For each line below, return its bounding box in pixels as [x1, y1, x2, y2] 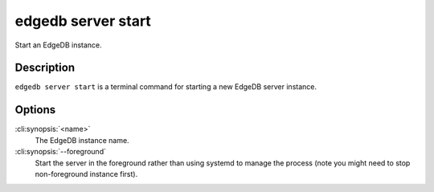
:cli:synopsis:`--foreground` [14, 147, 106, 157]
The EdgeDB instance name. [35, 135, 129, 145]
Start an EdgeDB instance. [14, 40, 102, 50]
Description [14, 61, 76, 75]
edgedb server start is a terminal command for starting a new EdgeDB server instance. [14, 82, 317, 92]
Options [14, 103, 56, 116]
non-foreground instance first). [35, 169, 138, 178]
